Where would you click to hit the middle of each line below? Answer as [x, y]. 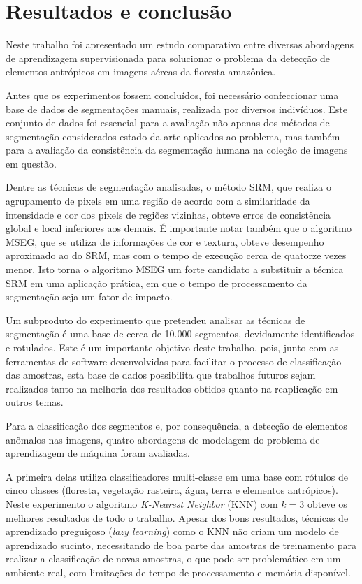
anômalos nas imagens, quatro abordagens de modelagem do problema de [163, 439]
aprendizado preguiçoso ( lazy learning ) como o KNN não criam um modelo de [172, 531]
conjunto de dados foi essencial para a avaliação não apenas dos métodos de [168, 123]
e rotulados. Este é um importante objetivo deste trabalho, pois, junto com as [172, 347]
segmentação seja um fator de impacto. [89, 297]
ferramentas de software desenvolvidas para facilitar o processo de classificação [174, 361]
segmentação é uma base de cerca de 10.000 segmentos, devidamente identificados [180, 334]
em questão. [31, 163]
